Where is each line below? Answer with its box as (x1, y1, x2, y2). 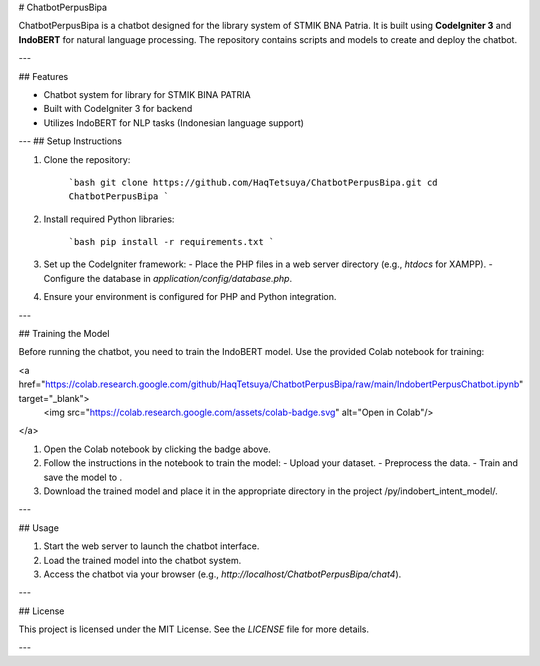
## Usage (18, 521, 60, 534)
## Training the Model (18, 328, 110, 340)
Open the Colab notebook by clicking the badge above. (43, 443, 272, 455)
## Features (18, 70, 69, 82)
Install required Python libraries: (43, 213, 175, 225)
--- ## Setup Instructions (18, 135, 123, 147)
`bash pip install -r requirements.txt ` (68, 236, 275, 248)
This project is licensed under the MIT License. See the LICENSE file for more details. (18, 623, 370, 635)
